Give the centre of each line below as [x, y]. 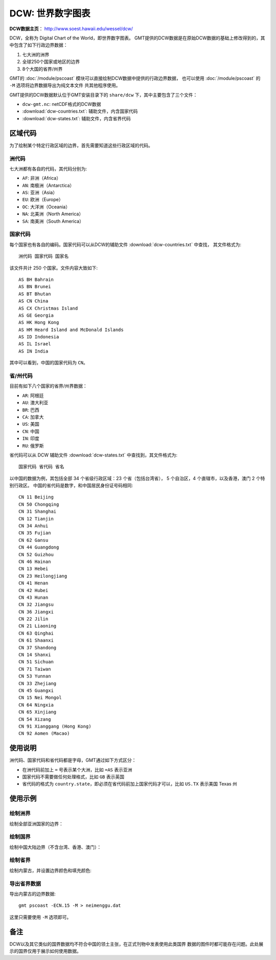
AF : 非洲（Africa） [42, 178]
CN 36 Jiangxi [36, 612]
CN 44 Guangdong [39, 547]
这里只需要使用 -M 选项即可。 [40, 917]
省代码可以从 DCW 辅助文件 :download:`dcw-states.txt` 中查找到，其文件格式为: [94, 455]
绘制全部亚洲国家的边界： [36, 823]
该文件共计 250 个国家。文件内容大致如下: [54, 268]
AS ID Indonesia [39, 337]
